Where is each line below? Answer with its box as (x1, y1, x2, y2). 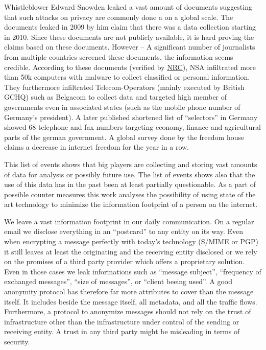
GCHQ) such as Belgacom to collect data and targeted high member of (4, 91, 227, 102)
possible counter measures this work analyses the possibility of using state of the (4, 189, 256, 199)
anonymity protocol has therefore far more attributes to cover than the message (4, 286, 254, 297)
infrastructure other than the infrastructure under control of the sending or (4, 316, 239, 326)
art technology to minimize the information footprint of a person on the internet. (4, 199, 258, 209)
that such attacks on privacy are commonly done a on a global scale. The (4, 11, 233, 22)
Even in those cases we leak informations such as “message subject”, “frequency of (4, 266, 261, 276)
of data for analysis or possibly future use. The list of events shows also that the (4, 169, 255, 179)
